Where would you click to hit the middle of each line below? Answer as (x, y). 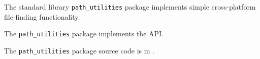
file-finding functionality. (42, 16)
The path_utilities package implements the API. (84, 34)
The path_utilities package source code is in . (79, 50)
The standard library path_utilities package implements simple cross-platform (130, 7)
